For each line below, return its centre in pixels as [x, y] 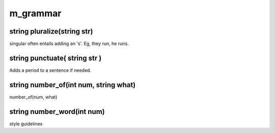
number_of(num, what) [33, 97]
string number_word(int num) [57, 111]
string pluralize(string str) [51, 31]
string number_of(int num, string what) [73, 85]
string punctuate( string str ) [56, 58]
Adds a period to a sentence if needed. [50, 70]
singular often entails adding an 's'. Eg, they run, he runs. [69, 44]
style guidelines [26, 124]
